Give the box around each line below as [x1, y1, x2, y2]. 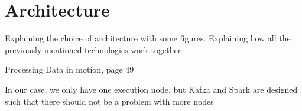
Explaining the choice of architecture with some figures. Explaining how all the [5, 32, 291, 44]
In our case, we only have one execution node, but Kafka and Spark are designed [5, 83, 298, 95]
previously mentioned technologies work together [5, 43, 181, 56]
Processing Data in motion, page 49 [5, 63, 134, 76]
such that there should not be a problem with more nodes [5, 94, 214, 107]
